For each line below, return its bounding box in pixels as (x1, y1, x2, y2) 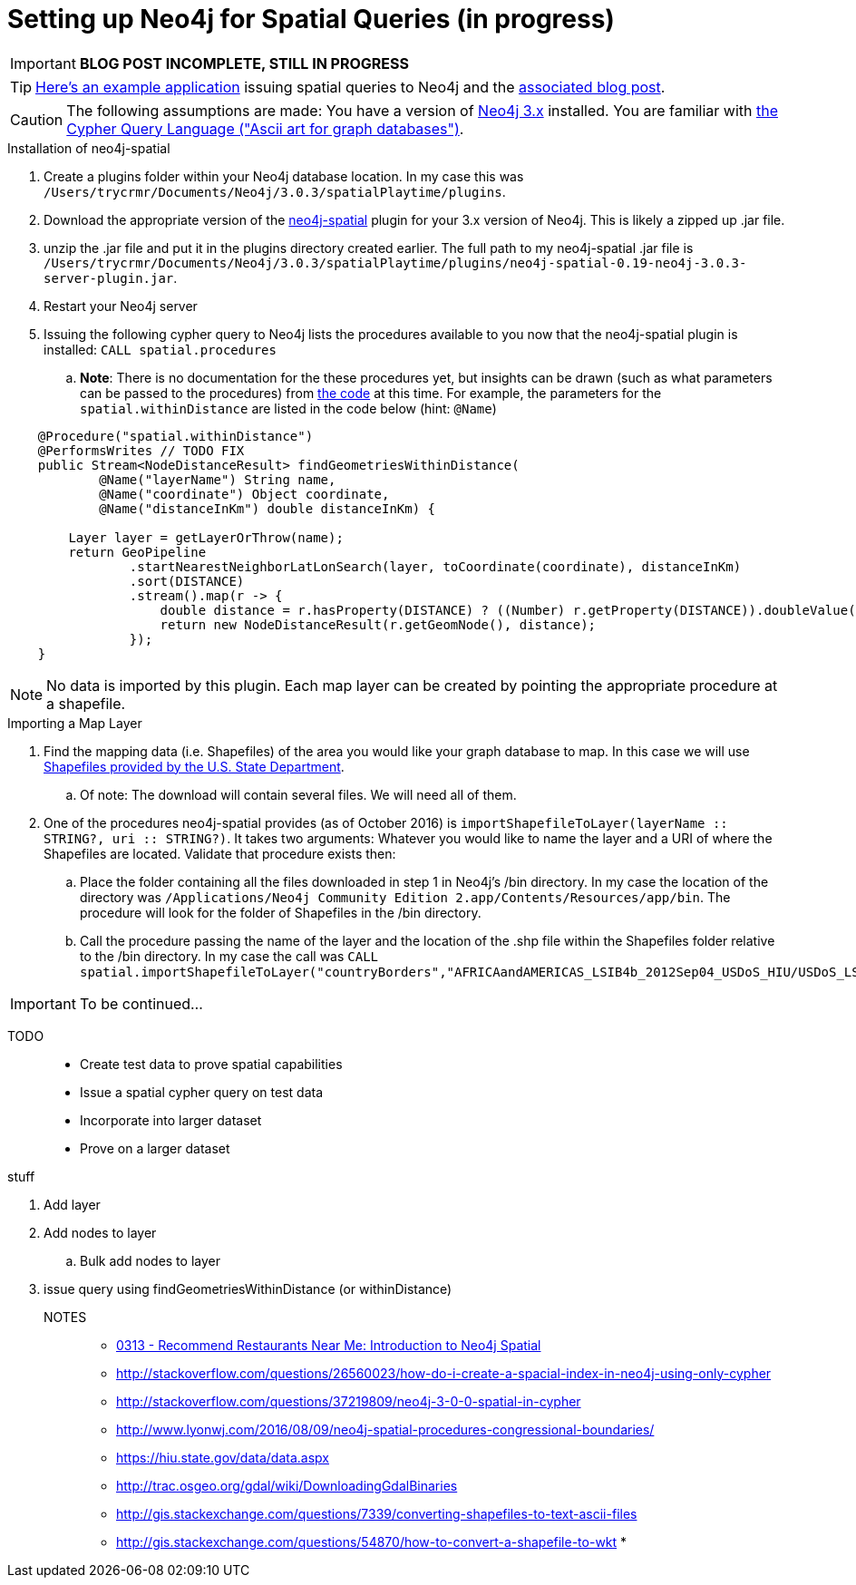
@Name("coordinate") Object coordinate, (99, 486, 390, 501)
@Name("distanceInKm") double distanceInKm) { (99, 501, 436, 516)
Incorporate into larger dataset (80, 1112, 262, 1128)
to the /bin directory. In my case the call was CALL (80, 948, 379, 964)
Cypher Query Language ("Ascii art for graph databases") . (66, 119, 464, 138)
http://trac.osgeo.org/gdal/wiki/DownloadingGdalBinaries (116, 1477, 458, 1493)
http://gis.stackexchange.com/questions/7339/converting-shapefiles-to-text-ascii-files (116, 1505, 637, 1522)
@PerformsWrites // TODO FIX (37, 442, 245, 458)
